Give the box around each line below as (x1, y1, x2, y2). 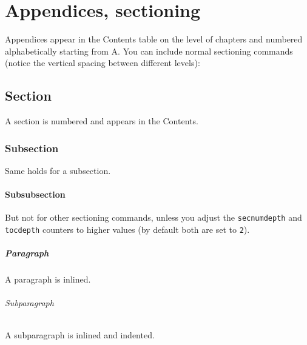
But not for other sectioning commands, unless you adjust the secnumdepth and (5, 211, 302, 224)
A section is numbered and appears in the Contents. (5, 115, 198, 127)
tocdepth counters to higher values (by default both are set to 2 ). (5, 223, 250, 235)
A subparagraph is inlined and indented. (5, 328, 155, 341)
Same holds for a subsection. (5, 164, 111, 176)
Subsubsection (5, 188, 66, 201)
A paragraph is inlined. (5, 273, 91, 286)
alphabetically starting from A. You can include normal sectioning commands (5, 44, 293, 57)
